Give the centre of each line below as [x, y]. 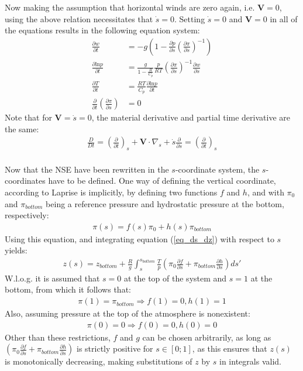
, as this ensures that [230, 348]
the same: [22, 128]
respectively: [27, 215]
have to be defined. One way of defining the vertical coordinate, [162, 181]
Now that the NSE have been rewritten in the [87, 169]
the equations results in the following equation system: [102, 30]
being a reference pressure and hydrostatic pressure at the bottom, [165, 203]
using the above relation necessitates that [79, 18]
